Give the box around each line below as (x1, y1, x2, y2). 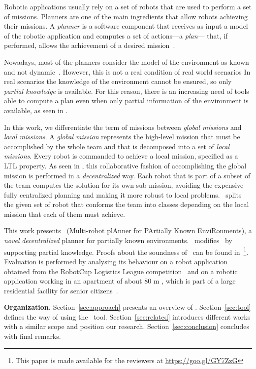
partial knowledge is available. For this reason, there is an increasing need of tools (4, 85, 249, 96)
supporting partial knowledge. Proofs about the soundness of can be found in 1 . (4, 245, 249, 257)
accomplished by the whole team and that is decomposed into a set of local (4, 141, 230, 151)
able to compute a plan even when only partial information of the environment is (4, 95, 249, 106)
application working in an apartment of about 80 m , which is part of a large (4, 276, 236, 286)
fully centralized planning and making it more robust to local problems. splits (4, 189, 242, 200)
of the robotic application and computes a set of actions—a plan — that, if (4, 30, 228, 41)
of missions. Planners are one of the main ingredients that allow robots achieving (4, 11, 248, 21)
